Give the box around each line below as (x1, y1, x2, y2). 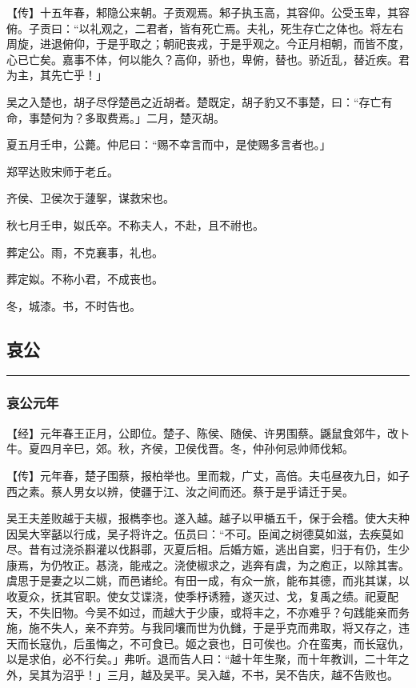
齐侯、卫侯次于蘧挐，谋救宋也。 (6, 190, 174, 206)
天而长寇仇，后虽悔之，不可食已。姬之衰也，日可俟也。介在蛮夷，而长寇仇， (6, 634, 410, 651)
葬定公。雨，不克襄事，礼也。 (6, 243, 163, 260)
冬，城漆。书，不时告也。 (6, 297, 141, 314)
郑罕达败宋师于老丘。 (6, 162, 118, 179)
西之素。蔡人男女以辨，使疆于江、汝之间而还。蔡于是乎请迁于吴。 (6, 482, 354, 499)
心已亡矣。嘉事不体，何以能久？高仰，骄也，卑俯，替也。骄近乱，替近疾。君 (6, 50, 410, 67)
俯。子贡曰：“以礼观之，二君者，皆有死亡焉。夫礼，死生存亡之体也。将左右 (6, 19, 404, 36)
